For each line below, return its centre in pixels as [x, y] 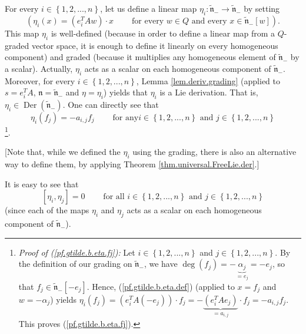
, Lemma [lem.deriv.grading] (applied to [208, 80]
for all [114, 197]
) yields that [125, 92]
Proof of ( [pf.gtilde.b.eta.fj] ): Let [77, 252]
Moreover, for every [40, 80]
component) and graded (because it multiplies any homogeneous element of [140, 57]
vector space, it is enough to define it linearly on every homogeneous [155, 45]
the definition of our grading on [75, 264]
